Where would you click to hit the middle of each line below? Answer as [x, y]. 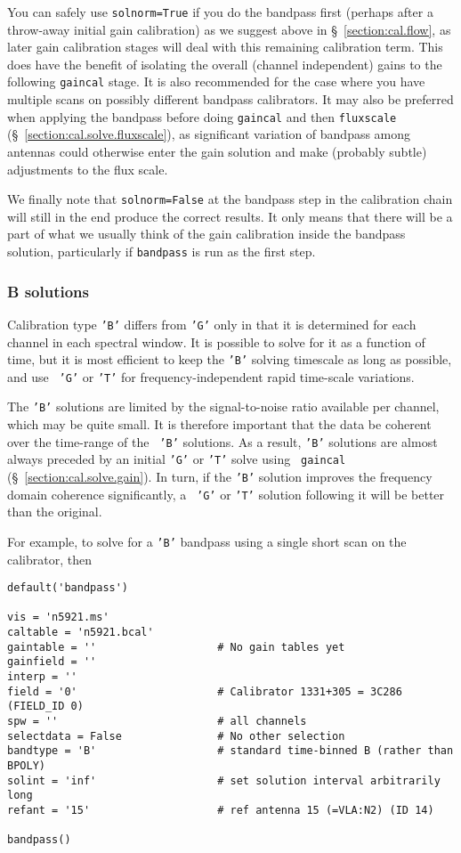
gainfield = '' [52, 662]
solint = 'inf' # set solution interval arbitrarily [224, 780]
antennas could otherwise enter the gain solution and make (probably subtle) [217, 151]
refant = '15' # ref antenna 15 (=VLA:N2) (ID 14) [221, 810]
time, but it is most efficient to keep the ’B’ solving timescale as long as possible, [230, 359]
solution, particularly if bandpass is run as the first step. [162, 251]
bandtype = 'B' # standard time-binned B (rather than [230, 751]
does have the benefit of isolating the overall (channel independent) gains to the [225, 64]
